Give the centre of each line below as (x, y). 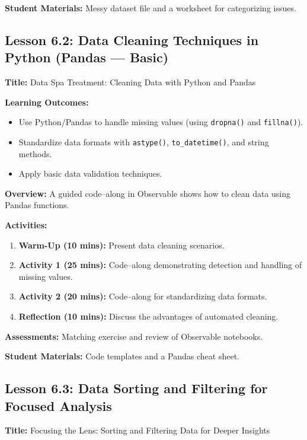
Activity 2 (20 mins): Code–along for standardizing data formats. (143, 296)
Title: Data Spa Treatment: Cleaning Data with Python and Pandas (130, 82)
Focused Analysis (58, 405)
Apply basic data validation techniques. (90, 173)
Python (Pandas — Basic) (87, 57)
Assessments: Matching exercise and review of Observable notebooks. (134, 336)
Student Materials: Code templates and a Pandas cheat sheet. (122, 356)
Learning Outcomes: (47, 102)
